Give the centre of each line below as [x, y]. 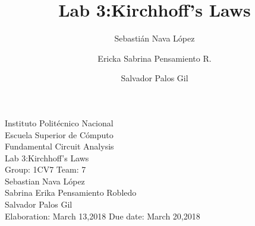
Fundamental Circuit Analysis [59, 146]
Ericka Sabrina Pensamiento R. [155, 58]
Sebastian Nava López [45, 181]
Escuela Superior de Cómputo [59, 134]
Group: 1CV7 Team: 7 [45, 169]
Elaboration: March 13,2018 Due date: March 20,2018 [103, 216]
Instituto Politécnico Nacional [59, 122]
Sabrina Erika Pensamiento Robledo [71, 192]
